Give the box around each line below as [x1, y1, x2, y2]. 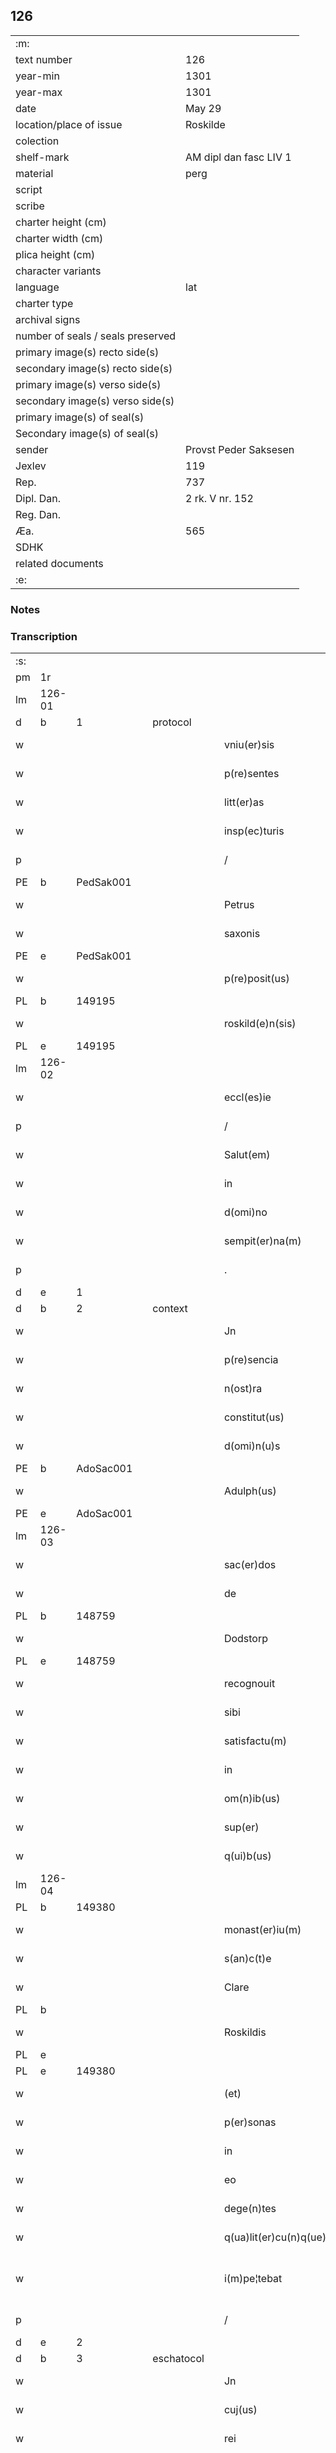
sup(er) [223, 1820, 260, 1834]
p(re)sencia [223, 1353, 279, 1367]
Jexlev [15, 459, 47, 473]
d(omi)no [223, 1205, 268, 1219]
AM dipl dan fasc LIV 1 [185, 150, 292, 164]
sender [15, 442, 49, 456]
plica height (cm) [15, 247, 96, 261]
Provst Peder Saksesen [185, 442, 295, 456]
